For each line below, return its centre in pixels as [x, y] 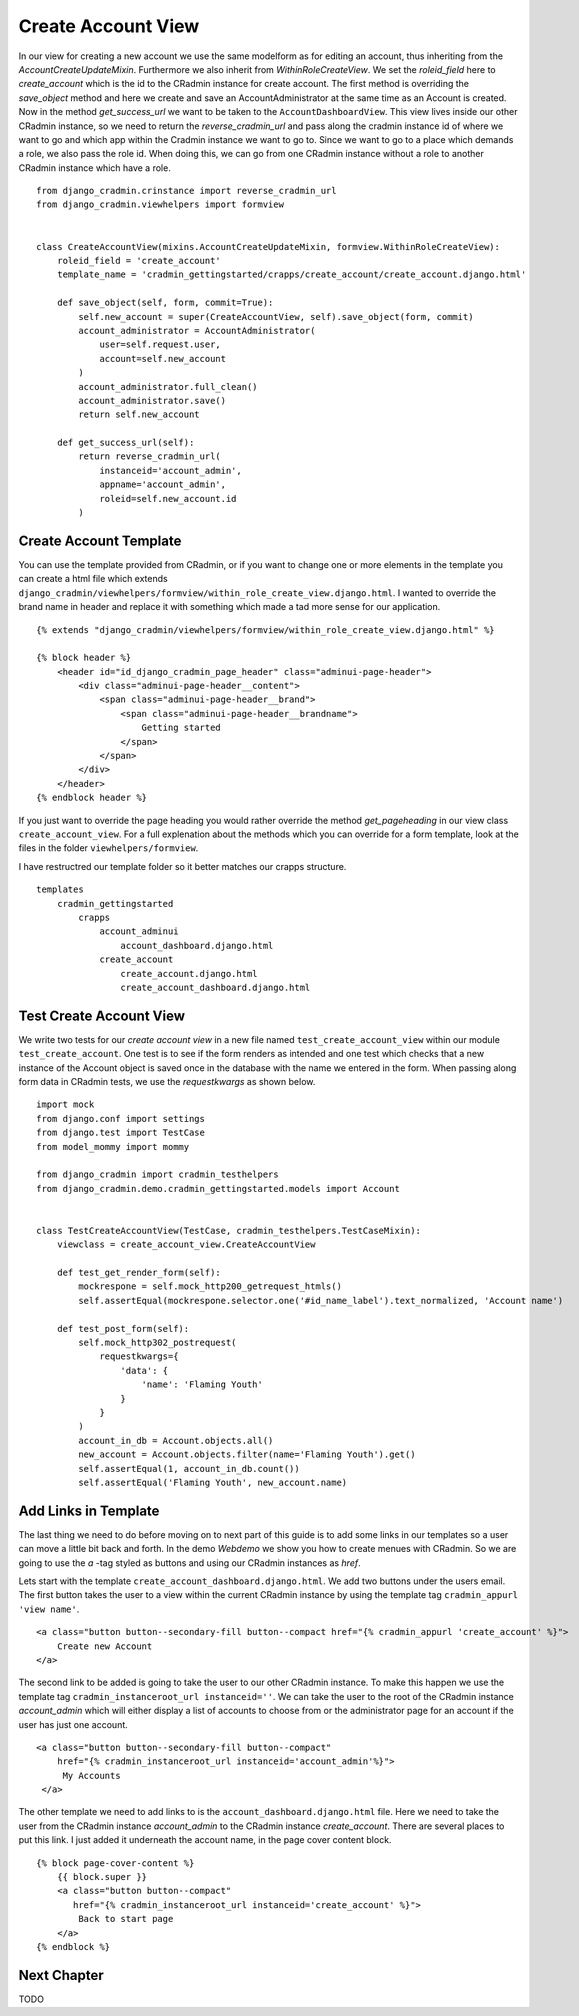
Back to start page [126, 1919]
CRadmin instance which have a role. [95, 167]
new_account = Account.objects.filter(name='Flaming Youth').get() [247, 1454]
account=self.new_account [163, 358]
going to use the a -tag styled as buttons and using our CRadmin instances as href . [189, 1562]
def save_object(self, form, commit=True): [165, 303]
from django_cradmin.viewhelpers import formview [160, 204]
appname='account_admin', [163, 484]
